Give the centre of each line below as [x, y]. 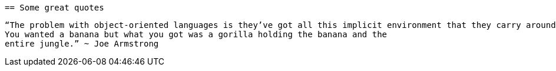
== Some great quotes [54, 8]
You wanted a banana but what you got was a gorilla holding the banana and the [196, 34]
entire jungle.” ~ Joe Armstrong [82, 44]
